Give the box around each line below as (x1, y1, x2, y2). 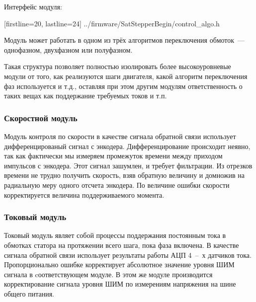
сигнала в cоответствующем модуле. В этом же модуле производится (4, 269, 213, 279)
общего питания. (4, 288, 54, 299)
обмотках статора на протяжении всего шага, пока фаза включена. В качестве (4, 239, 239, 250)
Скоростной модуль (4, 111, 78, 124)
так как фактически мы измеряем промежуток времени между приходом (4, 151, 223, 161)
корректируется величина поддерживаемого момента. (4, 189, 165, 200)
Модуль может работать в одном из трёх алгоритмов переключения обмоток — (4, 35, 245, 45)
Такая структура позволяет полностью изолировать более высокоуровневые (4, 61, 231, 72)
